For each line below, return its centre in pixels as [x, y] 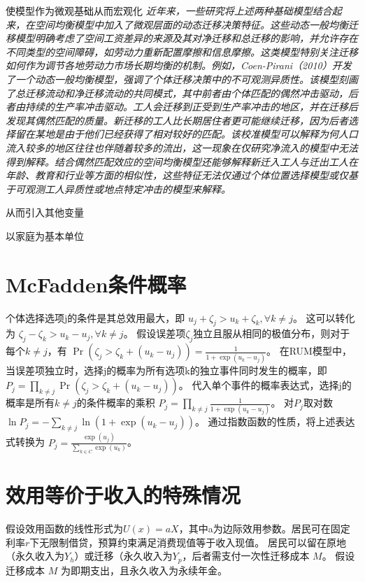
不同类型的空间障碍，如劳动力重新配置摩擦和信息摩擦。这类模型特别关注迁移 [182, 51]
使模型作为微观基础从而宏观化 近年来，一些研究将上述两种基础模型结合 [169, 10]
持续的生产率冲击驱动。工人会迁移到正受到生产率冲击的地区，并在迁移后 [191, 107]
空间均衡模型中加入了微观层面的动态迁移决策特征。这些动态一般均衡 [191, 24]
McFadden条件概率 [96, 284]
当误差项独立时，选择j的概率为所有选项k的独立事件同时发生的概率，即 [166, 370]
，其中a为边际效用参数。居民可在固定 [264, 528]
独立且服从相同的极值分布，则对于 [272, 333]
